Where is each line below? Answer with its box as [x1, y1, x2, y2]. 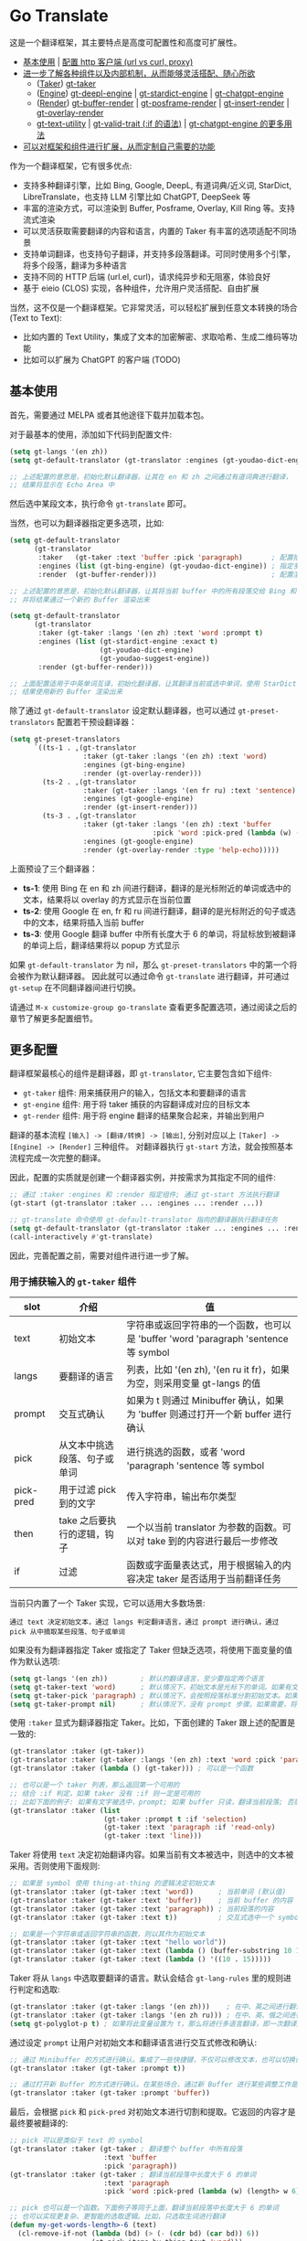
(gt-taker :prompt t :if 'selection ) [103, 1814, 248, 1824]
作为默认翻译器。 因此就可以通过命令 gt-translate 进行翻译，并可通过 [25, 970, 290, 981]
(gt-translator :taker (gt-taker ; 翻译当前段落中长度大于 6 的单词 [9, 2170, 257, 2179]
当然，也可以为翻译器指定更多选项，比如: [9, 518, 164, 528]
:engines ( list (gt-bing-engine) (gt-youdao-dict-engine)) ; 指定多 [37, 561, 301, 571]
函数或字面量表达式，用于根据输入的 [126, 1558, 282, 1571]
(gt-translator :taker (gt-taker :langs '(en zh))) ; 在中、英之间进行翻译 [9, 2002, 303, 2012]
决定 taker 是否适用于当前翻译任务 [135, 1572, 281, 1585]
